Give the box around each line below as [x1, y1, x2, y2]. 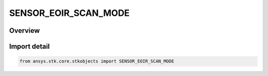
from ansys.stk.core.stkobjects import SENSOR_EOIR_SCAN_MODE [19, 59, 174, 64]
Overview [9, 26, 40, 35]
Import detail [9, 42, 50, 51]
